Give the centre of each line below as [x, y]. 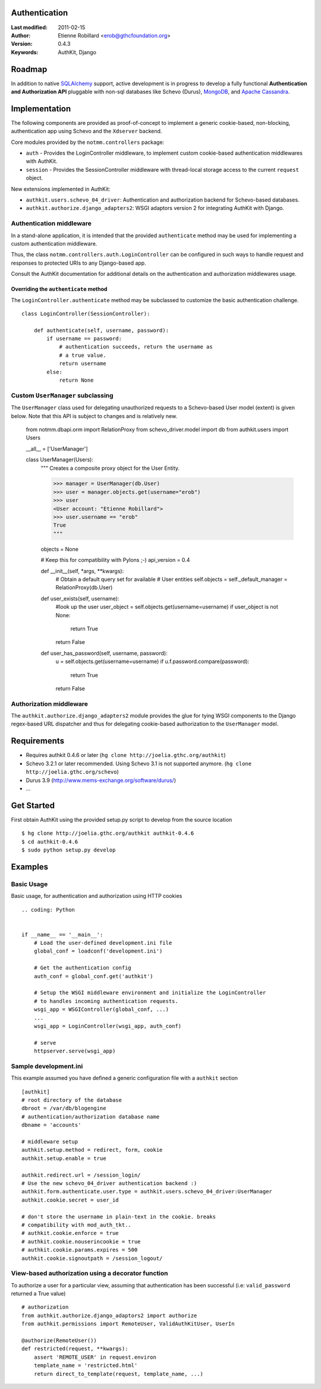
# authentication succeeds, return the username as [136, 347]
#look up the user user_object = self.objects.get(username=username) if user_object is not [167, 607]
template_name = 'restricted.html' [86, 1366]
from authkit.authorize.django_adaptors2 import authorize [109, 1315]
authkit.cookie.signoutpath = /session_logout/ [92, 1258]
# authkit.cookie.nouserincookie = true [81, 1242]
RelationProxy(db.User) [84, 587]
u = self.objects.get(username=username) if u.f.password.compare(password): [152, 661]
